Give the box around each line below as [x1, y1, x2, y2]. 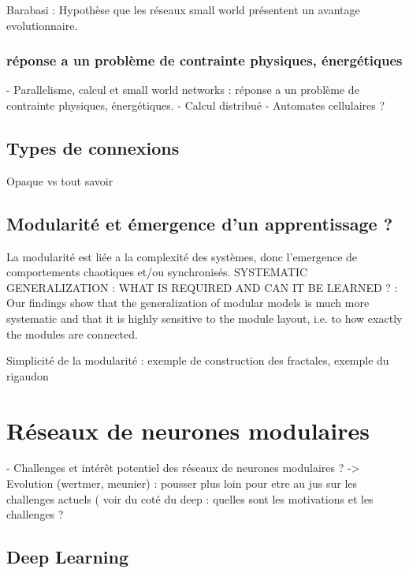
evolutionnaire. [6, 17, 78, 33]
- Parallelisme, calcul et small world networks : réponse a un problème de [6, 81, 359, 98]
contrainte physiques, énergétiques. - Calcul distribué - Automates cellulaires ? [6, 97, 385, 113]
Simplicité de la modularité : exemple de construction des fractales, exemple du [6, 352, 389, 369]
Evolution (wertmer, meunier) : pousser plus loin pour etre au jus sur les [6, 475, 358, 492]
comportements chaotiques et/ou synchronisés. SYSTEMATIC [6, 264, 308, 280]
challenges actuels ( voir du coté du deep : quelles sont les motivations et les [6, 490, 374, 507]
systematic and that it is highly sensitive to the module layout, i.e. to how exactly [6, 309, 403, 326]
